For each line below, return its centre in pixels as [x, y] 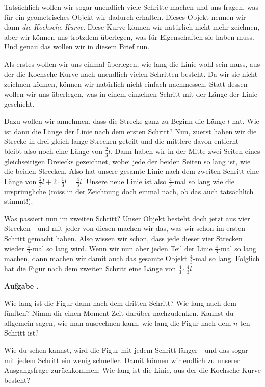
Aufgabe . [22, 286]
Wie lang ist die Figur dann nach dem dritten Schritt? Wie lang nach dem [120, 303]
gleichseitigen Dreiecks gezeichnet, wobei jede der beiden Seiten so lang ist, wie [127, 161]
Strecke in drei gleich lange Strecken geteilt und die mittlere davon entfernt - [124, 141]
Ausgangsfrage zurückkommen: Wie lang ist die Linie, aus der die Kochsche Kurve [132, 370]
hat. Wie [246, 121]
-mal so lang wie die [203, 181]
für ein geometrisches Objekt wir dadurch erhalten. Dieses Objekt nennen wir [125, 17]
